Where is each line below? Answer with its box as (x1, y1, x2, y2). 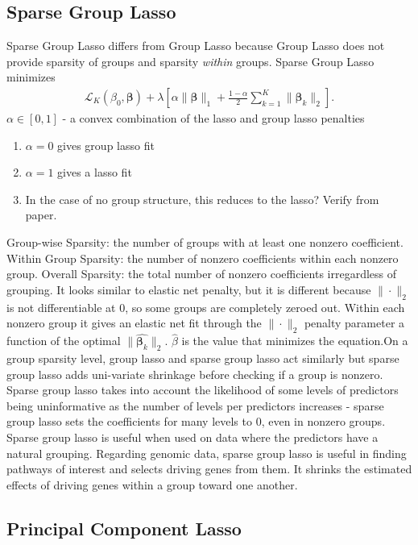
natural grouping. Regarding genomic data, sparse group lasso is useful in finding (6, 444, 407, 461)
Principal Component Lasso (6, 515, 242, 540)
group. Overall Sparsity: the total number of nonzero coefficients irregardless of (6, 265, 397, 282)
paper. (25, 206, 57, 223)
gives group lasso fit (57, 136, 155, 153)
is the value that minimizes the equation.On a (181, 332, 408, 349)
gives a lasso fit (57, 164, 132, 181)
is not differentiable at (6, 298, 116, 315)
